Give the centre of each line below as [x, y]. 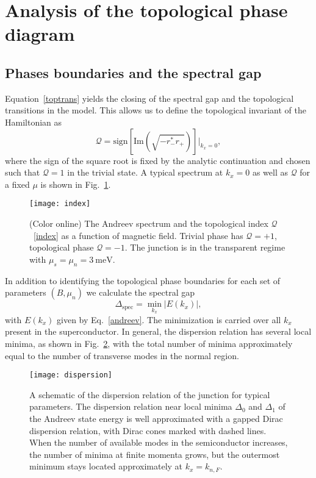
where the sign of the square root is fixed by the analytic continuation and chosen [158, 160]
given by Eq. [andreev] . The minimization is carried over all [169, 319]
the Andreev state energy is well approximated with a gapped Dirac [156, 418]
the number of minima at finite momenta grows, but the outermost [155, 454]
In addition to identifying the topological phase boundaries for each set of [143, 280]
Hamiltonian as [34, 122]
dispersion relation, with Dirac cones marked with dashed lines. [148, 430]
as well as [270, 172]
